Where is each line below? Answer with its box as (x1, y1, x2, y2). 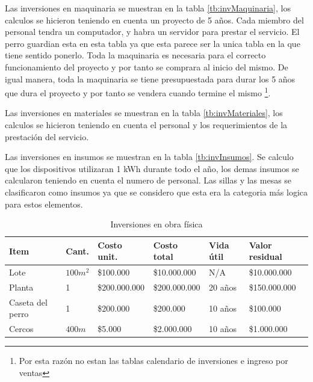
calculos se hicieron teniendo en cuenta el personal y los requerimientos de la (5, 119, 288, 131)
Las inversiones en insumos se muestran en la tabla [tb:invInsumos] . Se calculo (5, 150, 294, 163)
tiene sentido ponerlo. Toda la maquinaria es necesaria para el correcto (5, 49, 266, 61)
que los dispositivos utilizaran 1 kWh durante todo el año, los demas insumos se (5, 162, 299, 174)
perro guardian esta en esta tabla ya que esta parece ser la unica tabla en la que (5, 37, 300, 49)
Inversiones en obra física (110, 218, 203, 230)
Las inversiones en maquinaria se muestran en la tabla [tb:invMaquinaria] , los (5, 2, 291, 14)
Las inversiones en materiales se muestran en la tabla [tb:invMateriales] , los (5, 106, 283, 119)
